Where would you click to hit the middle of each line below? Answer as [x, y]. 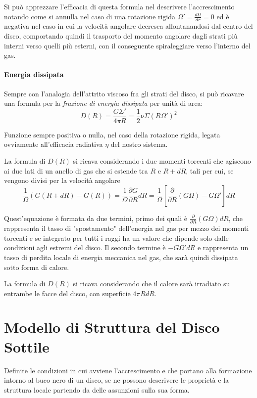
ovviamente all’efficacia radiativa [53, 144]
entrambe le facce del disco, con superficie [67, 293]
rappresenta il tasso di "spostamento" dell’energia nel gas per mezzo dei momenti [127, 228]
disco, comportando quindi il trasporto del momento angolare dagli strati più [121, 36]
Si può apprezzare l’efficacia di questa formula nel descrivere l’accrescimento [119, 6]
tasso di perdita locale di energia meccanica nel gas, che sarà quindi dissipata [121, 257]
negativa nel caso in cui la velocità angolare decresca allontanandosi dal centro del [128, 26]
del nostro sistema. [139, 144]
